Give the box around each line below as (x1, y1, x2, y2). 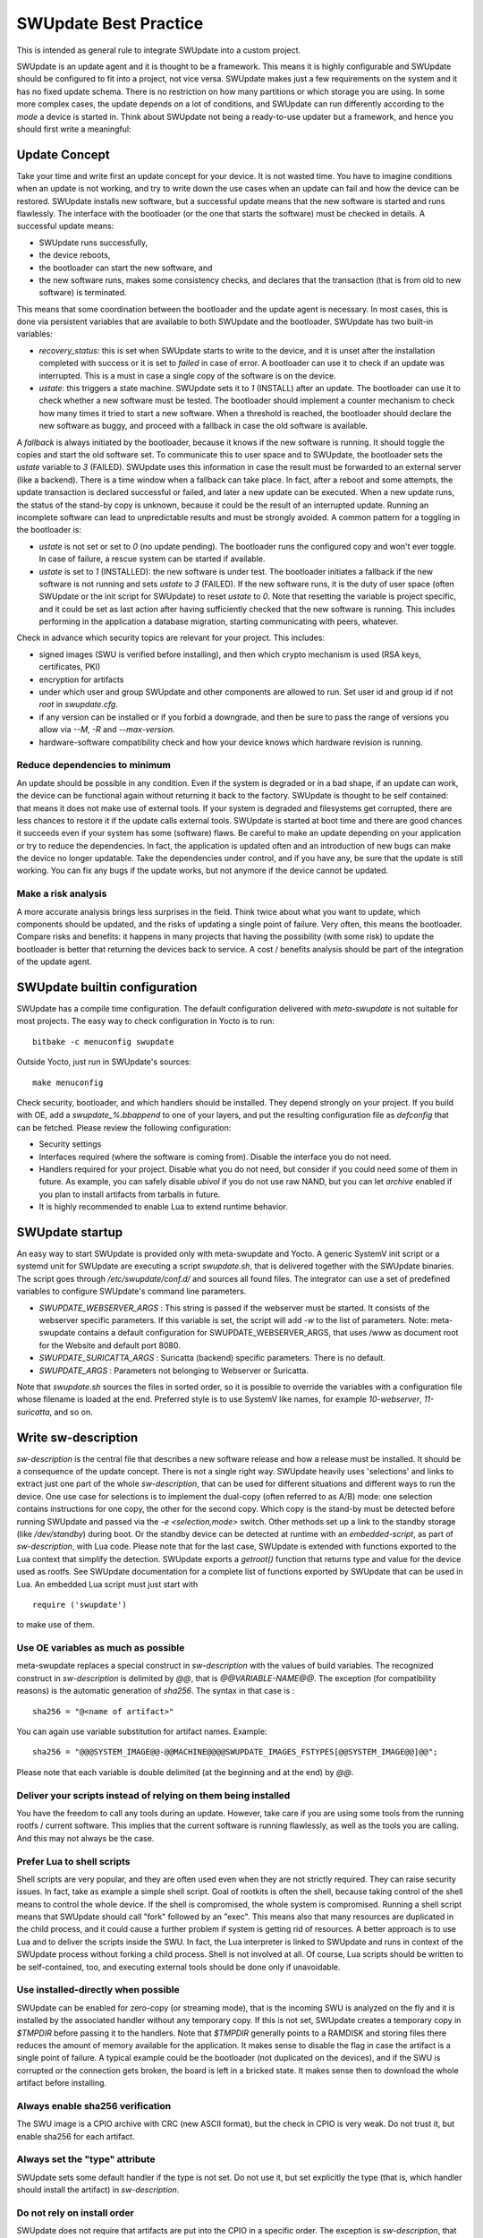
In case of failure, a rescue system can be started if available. (38, 553, 266, 564)
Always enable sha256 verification (16, 2099, 172, 2112)
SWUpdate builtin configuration (16, 979, 198, 995)
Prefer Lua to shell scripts (16, 1855, 131, 1867)
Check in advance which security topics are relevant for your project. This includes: (16, 632, 326, 644)
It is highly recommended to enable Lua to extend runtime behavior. (38, 1201, 288, 1212)
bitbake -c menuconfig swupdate (32, 1037, 174, 1046)
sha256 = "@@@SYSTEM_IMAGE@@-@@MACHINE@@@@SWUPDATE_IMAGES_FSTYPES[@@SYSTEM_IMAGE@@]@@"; (32, 1747, 438, 1757)
